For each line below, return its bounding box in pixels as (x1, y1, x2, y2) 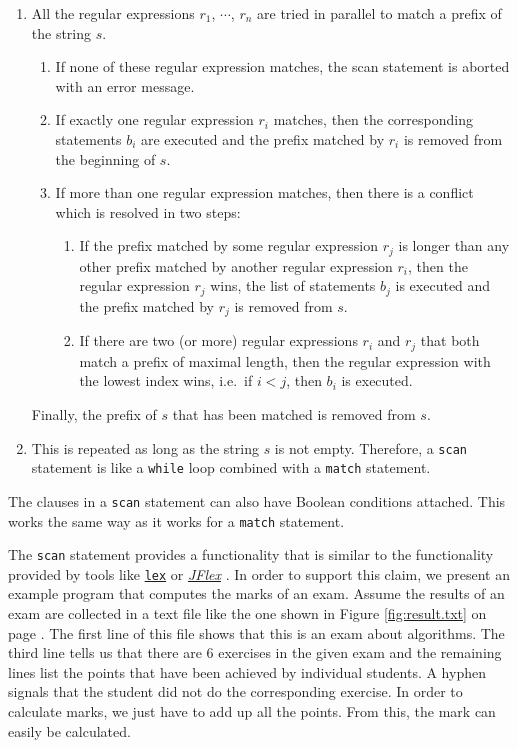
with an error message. (55, 75, 195, 96)
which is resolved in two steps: (55, 201, 241, 222)
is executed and (395, 275, 491, 296)
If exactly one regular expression (55, 109, 254, 130)
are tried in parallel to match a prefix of (257, 3, 502, 23)
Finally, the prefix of (31, 403, 157, 424)
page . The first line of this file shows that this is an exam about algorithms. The (8, 622, 505, 643)
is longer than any (398, 235, 510, 256)
